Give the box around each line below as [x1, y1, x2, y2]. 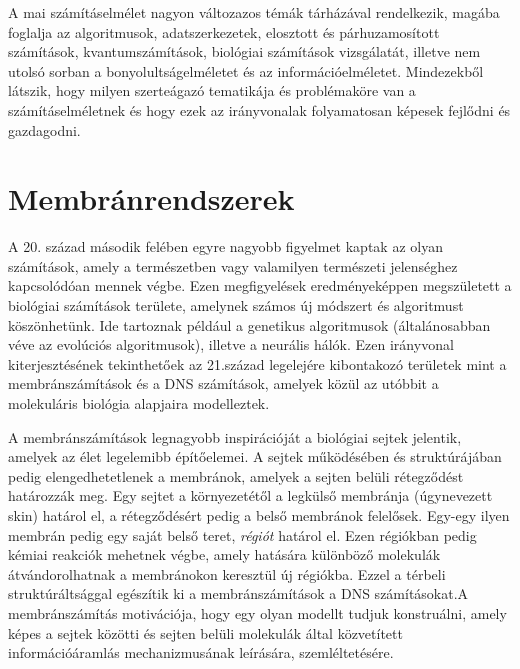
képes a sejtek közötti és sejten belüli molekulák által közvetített [8, 622, 403, 643]
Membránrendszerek [8, 178, 295, 219]
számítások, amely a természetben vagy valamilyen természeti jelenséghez [8, 255, 458, 276]
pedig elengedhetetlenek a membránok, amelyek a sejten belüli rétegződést [8, 465, 464, 486]
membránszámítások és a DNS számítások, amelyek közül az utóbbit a [8, 373, 439, 394]
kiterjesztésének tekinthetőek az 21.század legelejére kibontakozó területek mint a [8, 353, 507, 374]
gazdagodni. [8, 119, 81, 140]
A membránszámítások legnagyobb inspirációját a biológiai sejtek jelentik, [8, 426, 462, 447]
